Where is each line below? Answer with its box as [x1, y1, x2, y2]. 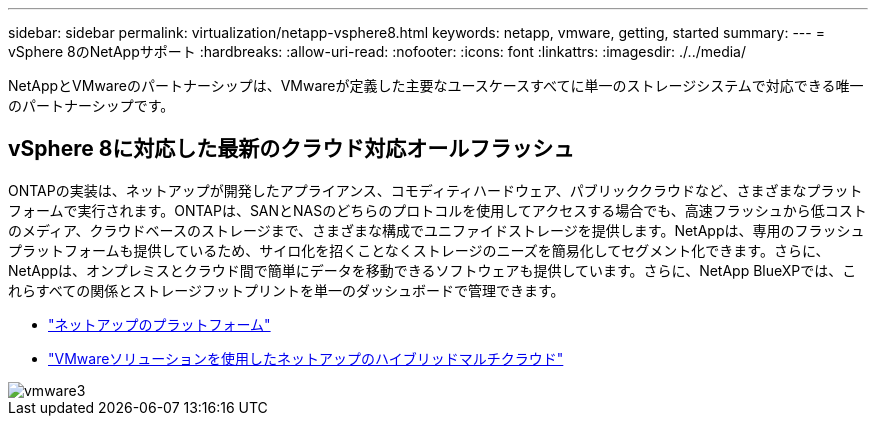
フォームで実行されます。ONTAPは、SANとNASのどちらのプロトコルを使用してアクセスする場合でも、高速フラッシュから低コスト [8, 201, 867, 219]
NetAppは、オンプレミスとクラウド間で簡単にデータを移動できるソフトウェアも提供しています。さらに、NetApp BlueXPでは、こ [8, 261, 857, 279]
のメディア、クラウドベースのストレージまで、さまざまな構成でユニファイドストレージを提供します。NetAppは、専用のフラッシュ [8, 221, 865, 239]
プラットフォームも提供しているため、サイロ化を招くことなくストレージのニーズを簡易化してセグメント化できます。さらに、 [8, 241, 830, 259]
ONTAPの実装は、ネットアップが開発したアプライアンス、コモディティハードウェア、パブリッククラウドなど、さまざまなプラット [8, 181, 863, 199]
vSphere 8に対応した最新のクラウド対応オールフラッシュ [8, 136, 575, 162]
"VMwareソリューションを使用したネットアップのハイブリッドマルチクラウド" [48, 349, 564, 367]
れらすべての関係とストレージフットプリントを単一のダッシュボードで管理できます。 [8, 281, 565, 299]
